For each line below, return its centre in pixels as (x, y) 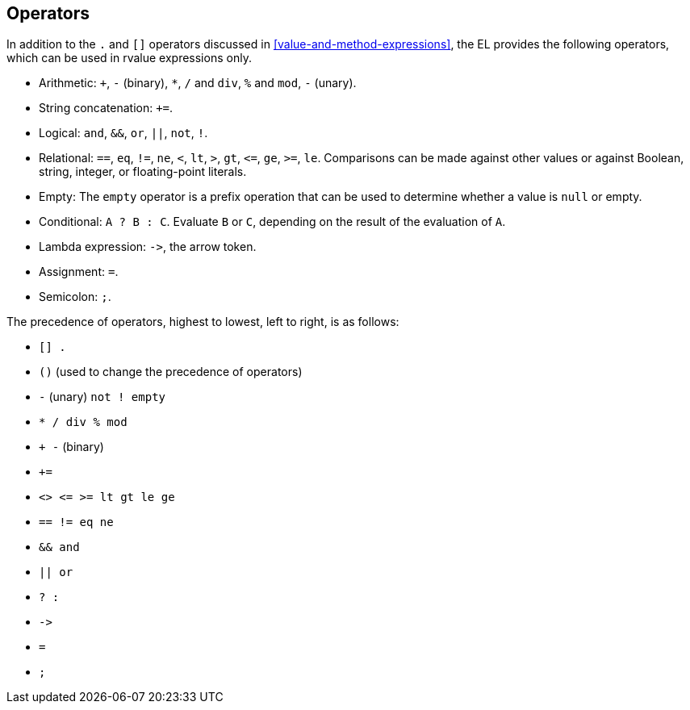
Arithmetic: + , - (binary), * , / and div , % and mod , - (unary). (198, 83)
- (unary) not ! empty (102, 397)
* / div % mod (83, 422)
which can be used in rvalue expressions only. (129, 58)
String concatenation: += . (106, 108)
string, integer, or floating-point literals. (143, 172)
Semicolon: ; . (75, 297)
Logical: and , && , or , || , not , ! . (123, 133)
